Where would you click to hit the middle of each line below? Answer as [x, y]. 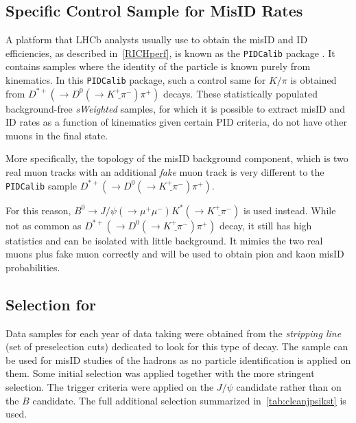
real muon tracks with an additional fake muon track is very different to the [165, 172]
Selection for [51, 304]
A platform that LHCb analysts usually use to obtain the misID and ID [157, 39]
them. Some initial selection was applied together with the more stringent [160, 373]
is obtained [313, 80]
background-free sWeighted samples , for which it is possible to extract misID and [175, 108]
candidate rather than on [289, 387]
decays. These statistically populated [240, 93]
